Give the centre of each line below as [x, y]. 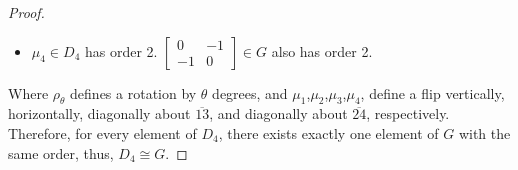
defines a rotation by [133, 92]
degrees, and [250, 92]
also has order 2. [322, 50]
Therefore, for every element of [102, 132]
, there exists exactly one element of [328, 132]
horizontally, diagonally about [99, 113]
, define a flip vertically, [432, 92]
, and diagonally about [278, 113]
